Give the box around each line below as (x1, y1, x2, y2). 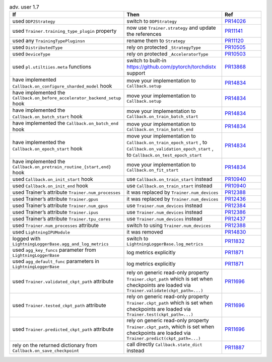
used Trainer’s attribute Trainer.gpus (12, 195, 99, 202)
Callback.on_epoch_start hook (12, 145, 83, 152)
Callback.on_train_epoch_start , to (126, 139, 208, 146)
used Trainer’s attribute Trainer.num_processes (12, 189, 121, 196)
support (126, 69, 146, 77)
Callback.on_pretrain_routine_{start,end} (12, 164, 111, 170)
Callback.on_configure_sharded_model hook (12, 83, 112, 90)
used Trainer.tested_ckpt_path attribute (12, 302, 106, 309)
